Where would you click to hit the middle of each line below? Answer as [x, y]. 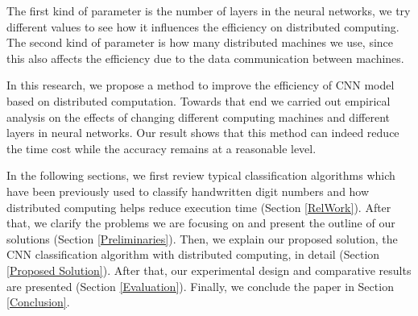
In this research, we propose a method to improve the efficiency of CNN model [201, 85]
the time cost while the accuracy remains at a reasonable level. [161, 148]
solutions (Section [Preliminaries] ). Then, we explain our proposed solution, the [202, 238]
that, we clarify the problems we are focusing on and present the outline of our [201, 223]
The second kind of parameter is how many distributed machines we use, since [200, 42]
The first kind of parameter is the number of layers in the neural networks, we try [209, 10]
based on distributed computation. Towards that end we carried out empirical [199, 100]
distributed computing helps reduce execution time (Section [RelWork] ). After [199, 207]
